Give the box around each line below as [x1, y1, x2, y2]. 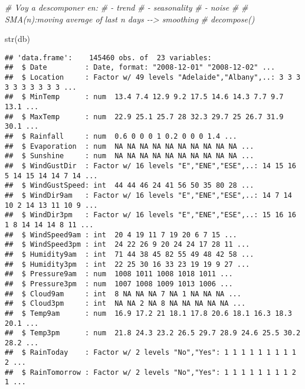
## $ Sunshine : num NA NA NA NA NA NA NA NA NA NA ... [5, 152, 254, 161]
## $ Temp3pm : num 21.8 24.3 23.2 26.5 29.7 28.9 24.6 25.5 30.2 [5, 329, 301, 338]
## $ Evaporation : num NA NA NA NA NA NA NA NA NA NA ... [5, 142, 254, 151]
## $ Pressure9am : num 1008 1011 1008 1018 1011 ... [5, 270, 233, 279]
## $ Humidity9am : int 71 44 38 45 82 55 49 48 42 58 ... [5, 250, 254, 259]
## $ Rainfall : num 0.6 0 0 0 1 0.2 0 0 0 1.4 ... [5, 132, 237, 141]
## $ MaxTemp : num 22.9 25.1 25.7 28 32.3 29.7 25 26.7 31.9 [5, 112, 284, 121]
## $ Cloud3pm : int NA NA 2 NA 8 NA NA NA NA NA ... [5, 299, 246, 308]
